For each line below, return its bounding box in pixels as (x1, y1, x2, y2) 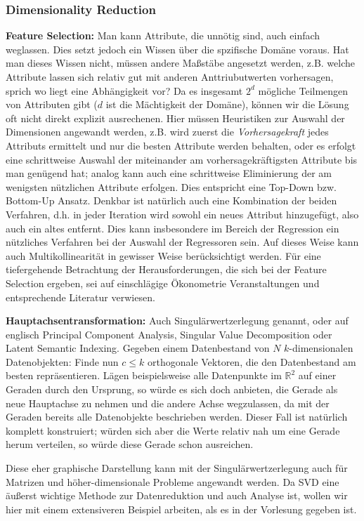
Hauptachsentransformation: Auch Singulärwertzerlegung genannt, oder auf (6, 313, 349, 328)
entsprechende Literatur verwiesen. (6, 289, 155, 304)
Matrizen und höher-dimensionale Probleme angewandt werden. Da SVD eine (6, 474, 339, 489)
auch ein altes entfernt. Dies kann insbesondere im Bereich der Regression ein (6, 220, 339, 235)
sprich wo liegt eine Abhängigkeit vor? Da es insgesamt (6, 83, 243, 98)
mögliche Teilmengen (258, 83, 349, 98)
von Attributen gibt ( (6, 97, 98, 112)
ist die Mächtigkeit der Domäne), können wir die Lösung (105, 97, 349, 112)
